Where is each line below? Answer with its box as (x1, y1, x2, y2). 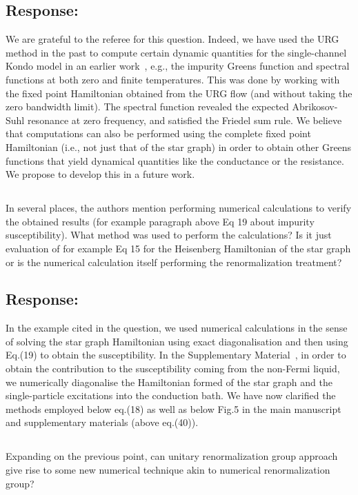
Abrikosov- (292, 99, 338, 114)
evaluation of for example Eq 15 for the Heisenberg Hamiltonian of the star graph (6, 241, 351, 255)
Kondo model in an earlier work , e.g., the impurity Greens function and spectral (6, 59, 350, 73)
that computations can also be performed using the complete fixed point (6, 126, 311, 141)
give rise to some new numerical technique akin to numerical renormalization (6, 463, 330, 477)
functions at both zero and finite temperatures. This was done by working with (6, 72, 340, 86)
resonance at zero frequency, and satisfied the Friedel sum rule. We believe (27, 112, 342, 127)
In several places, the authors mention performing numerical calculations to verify (6, 201, 352, 215)
